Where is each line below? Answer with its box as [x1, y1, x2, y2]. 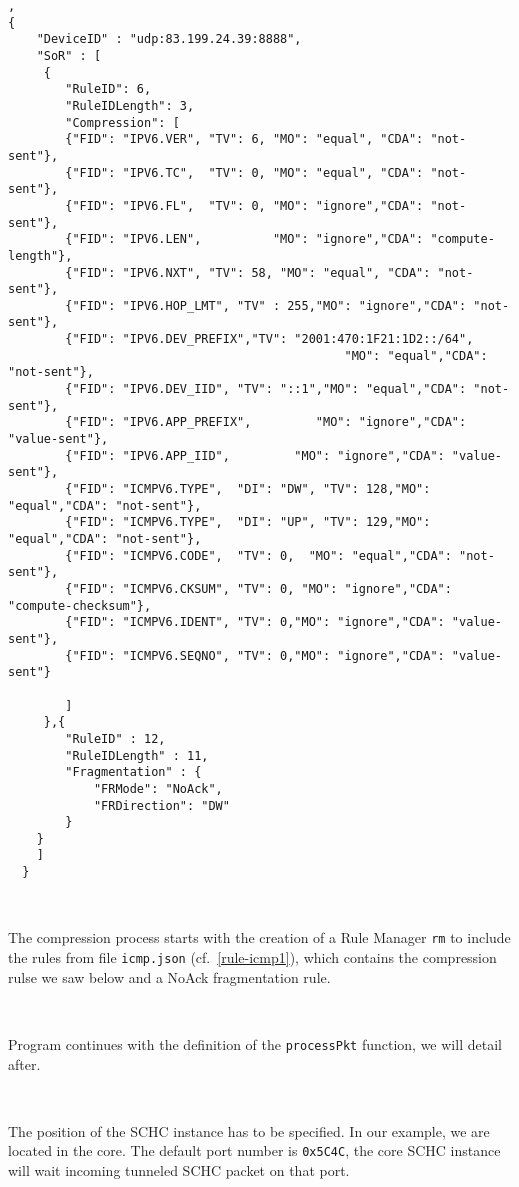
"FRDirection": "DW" [93, 798, 230, 813]
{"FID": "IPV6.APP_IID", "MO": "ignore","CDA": [65, 448, 445, 463]
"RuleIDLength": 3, [65, 98, 195, 113]
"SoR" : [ [36, 48, 102, 63]
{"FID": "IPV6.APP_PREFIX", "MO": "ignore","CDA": [65, 415, 467, 430]
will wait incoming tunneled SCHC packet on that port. [8, 1159, 350, 1180]
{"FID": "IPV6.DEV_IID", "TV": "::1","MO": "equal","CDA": [65, 382, 467, 397]
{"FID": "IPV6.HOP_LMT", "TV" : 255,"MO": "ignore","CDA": [65, 298, 467, 313]
